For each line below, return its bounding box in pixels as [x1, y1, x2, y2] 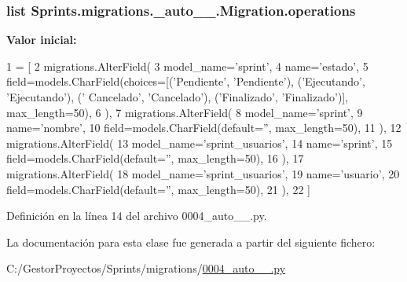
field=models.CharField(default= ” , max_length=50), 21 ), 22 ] [6, 181, 310, 197]
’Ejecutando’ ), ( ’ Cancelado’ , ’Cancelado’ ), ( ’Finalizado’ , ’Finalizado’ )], [6, 89, 349, 104]
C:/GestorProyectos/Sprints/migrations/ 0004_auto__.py [6, 260, 286, 277]
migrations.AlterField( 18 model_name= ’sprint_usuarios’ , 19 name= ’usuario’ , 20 [6, 165, 400, 181]
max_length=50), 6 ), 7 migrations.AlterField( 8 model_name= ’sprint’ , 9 [6, 104, 363, 120]
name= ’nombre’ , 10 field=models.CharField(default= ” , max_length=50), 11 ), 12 [6, 119, 401, 136]
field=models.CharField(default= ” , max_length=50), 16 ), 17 [6, 150, 304, 167]
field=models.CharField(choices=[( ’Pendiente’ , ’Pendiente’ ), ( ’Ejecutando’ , [6, 73, 365, 90]
